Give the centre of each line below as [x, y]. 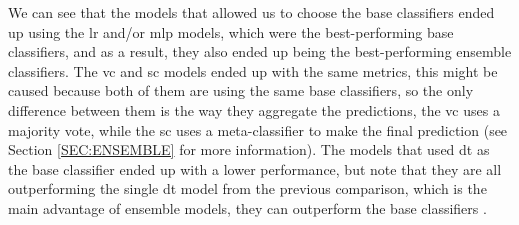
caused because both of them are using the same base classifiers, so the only [241, 90]
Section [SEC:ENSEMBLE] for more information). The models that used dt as [249, 149]
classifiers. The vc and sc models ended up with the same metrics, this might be [253, 70]
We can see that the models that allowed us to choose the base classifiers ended [251, 12]
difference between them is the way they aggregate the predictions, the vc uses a [254, 109]
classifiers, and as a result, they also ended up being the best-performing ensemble [260, 51]
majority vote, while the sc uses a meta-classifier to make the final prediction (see [258, 129]
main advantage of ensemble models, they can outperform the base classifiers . [247, 207]
